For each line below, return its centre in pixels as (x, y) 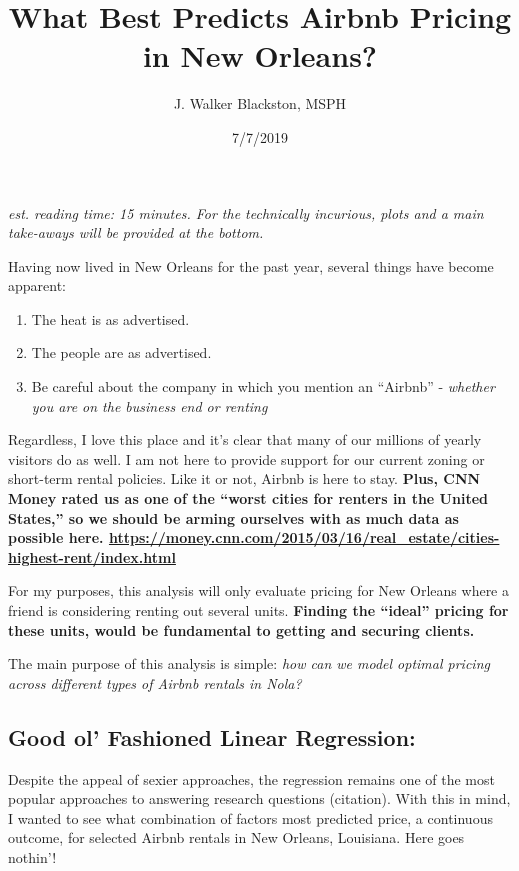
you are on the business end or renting (149, 405)
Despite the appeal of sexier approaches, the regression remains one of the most (251, 778)
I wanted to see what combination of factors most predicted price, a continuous (250, 817)
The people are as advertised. (121, 352)
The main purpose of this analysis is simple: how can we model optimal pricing (249, 663)
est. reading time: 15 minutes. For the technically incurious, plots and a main (246, 212)
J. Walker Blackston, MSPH (260, 103)
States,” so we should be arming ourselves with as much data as (233, 517)
